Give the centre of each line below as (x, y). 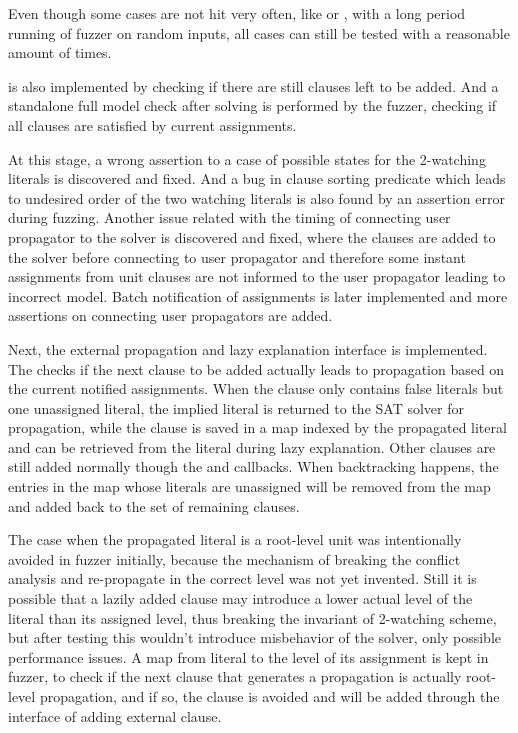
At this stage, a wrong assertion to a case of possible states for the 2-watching (247, 158)
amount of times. (60, 52)
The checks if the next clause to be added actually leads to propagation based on (256, 368)
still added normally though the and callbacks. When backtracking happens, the (253, 466)
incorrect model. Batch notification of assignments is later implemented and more (258, 295)
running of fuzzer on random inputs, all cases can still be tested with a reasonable (259, 32)
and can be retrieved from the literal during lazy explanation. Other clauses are (252, 446)
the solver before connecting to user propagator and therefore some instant (237, 256)
